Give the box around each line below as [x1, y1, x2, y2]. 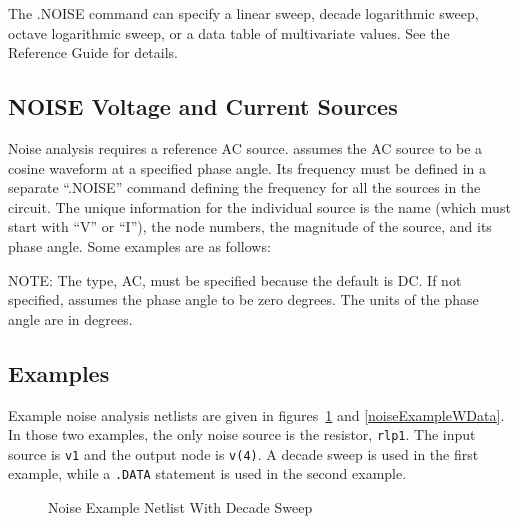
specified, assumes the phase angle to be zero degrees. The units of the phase [8, 289, 479, 310]
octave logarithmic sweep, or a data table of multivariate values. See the [8, 22, 450, 43]
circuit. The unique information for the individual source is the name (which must [8, 196, 511, 217]
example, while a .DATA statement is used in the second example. [8, 463, 407, 484]
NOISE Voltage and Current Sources [8, 91, 398, 122]
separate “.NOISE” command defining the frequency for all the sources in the [8, 177, 481, 198]
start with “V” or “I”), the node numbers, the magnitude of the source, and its [8, 216, 492, 237]
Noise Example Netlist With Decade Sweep [48, 497, 313, 518]
